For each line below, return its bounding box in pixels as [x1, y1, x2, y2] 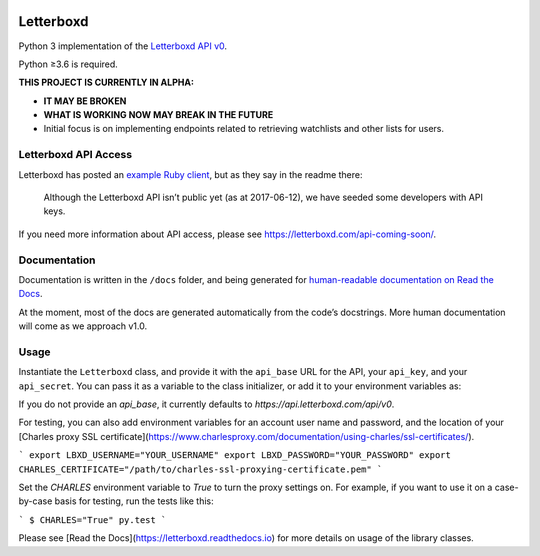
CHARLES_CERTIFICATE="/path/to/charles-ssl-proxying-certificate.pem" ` [18, 463, 383, 475]
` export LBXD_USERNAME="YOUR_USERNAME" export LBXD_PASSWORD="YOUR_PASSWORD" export [18, 450, 452, 461]
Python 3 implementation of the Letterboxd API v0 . [18, 40, 228, 52]
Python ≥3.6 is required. [18, 58, 119, 70]
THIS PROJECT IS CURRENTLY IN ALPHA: [18, 76, 195, 89]
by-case [18, 495, 53, 507]
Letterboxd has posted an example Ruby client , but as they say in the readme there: [18, 168, 364, 180]
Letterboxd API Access [18, 148, 133, 162]
